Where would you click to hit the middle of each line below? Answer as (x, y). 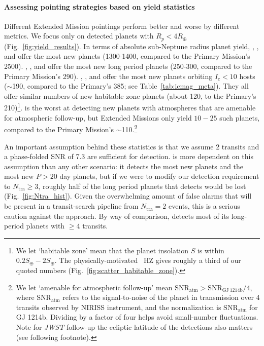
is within (211, 250)
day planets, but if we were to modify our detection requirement (159, 176)
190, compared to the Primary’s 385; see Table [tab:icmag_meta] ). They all (130, 86)
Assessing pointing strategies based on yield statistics (100, 6)
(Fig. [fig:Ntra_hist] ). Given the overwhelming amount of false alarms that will (128, 196)
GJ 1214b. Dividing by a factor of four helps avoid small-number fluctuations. (137, 317)
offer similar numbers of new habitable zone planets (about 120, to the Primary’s (130, 95)
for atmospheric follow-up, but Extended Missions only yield (98, 117)
